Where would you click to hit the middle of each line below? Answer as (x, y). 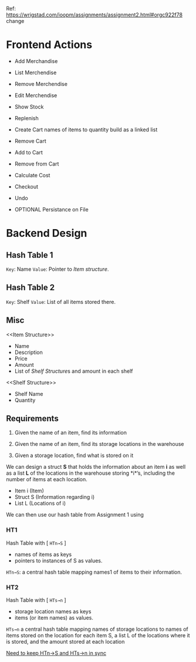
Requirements (32, 418)
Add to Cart (28, 152)
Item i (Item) (29, 491)
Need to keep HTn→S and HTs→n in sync (56, 653)
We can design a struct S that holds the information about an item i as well (96, 467)
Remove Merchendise (41, 84)
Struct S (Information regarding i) (55, 497)
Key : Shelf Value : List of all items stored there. (61, 302)
